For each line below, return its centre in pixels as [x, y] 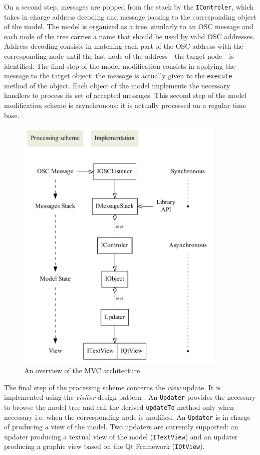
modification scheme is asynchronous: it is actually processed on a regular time [125, 105]
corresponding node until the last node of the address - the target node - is [119, 56]
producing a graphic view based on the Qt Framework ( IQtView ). [104, 446]
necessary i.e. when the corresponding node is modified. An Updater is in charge [127, 417]
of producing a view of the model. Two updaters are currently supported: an [121, 427]
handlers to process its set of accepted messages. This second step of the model [125, 95]
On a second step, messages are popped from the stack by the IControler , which [129, 7]
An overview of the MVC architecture [82, 370]
